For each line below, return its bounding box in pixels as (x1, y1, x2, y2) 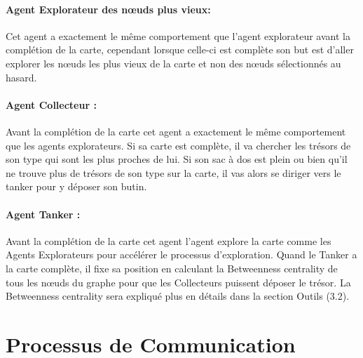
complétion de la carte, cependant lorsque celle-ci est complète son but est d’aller (6, 42, 354, 57)
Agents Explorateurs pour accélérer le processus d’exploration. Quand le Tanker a (6, 247, 357, 262)
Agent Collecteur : (6, 97, 97, 112)
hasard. (6, 69, 37, 84)
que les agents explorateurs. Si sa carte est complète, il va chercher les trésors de (6, 138, 351, 152)
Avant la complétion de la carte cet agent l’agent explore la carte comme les (6, 233, 331, 248)
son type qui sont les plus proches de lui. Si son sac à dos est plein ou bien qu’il (6, 152, 348, 166)
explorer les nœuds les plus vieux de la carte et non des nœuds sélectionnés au (6, 55, 341, 70)
